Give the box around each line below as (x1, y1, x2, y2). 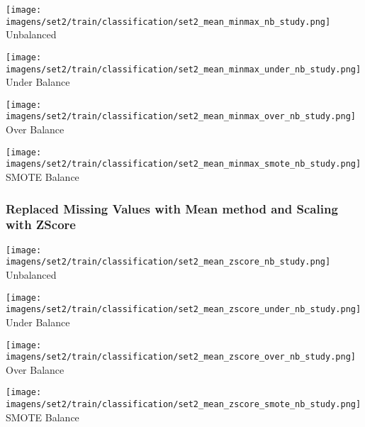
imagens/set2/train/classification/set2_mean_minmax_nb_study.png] (6, 16, 331, 27)
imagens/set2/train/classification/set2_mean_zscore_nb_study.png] (6, 257, 331, 267)
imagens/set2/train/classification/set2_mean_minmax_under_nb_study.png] (6, 64, 361, 74)
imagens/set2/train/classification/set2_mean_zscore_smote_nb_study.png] (6, 399, 361, 410)
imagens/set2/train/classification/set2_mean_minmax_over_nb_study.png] (6, 111, 356, 122)
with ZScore (6, 216, 76, 233)
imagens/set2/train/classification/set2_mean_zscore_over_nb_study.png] (6, 352, 356, 362)
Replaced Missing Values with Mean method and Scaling (6, 199, 338, 217)
